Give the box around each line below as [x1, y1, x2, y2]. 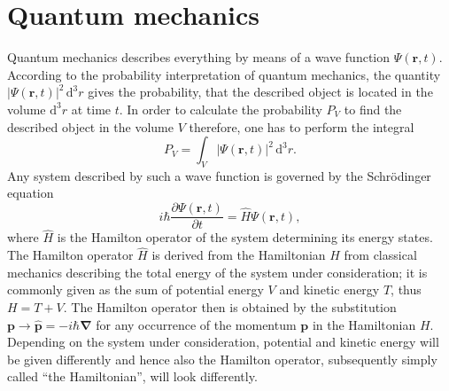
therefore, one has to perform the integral [189, 117, 414, 136]
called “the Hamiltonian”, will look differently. [7, 367, 258, 386]
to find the [344, 99, 402, 118]
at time [71, 99, 112, 118]
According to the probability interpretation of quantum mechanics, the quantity [7, 65, 441, 83]
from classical [344, 246, 417, 264]
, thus [391, 280, 422, 299]
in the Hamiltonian [312, 315, 416, 333]
